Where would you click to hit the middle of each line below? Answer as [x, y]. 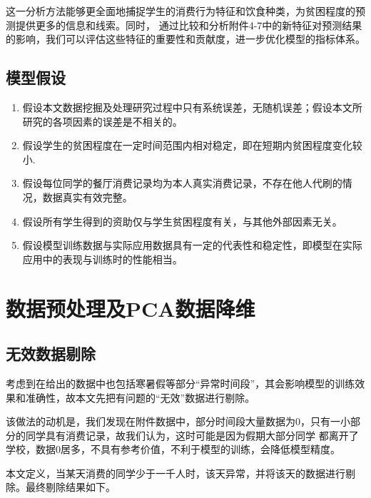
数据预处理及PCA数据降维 [131, 308]
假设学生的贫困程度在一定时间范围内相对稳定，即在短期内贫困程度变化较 [192, 145]
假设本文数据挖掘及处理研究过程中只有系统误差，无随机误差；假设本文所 [192, 107]
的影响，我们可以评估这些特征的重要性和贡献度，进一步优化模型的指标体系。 [185, 39]
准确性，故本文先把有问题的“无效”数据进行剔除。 [140, 397]
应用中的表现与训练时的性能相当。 [102, 259]
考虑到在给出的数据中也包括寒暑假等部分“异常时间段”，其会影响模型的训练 [181, 383]
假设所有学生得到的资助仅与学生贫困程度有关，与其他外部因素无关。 [182, 221]
